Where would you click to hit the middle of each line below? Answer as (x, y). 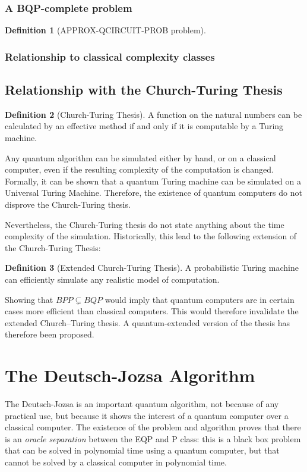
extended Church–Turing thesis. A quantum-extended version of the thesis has (148, 322)
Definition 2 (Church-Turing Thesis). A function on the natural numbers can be (153, 114)
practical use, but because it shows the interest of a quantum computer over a (147, 415)
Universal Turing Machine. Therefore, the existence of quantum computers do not (153, 193)
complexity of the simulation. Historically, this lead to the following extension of (151, 236)
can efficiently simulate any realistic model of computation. (112, 279)
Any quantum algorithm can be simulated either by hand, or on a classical (140, 157)
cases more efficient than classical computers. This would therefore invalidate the (152, 311)
